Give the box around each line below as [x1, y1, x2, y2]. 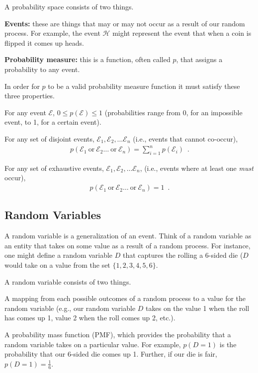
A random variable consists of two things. [4, 276, 131, 287]
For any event [4, 107, 46, 117]
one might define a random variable [4, 250, 113, 260]
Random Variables [4, 207, 101, 223]
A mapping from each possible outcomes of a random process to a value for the [4, 293, 246, 303]
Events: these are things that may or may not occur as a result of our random [4, 18, 245, 28]
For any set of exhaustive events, [4, 162, 104, 173]
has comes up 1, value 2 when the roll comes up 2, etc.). [4, 312, 175, 323]
